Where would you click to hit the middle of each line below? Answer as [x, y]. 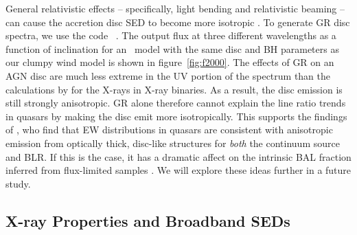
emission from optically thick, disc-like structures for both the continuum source [173, 143]
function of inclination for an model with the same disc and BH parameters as [172, 48]
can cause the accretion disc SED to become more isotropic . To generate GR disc [178, 22]
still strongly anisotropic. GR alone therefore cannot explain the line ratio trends [176, 103]
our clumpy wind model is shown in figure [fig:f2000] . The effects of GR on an [170, 62]
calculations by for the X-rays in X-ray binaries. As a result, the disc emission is [174, 89]
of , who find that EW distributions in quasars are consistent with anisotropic [169, 130]
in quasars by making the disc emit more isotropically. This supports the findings [176, 116]
